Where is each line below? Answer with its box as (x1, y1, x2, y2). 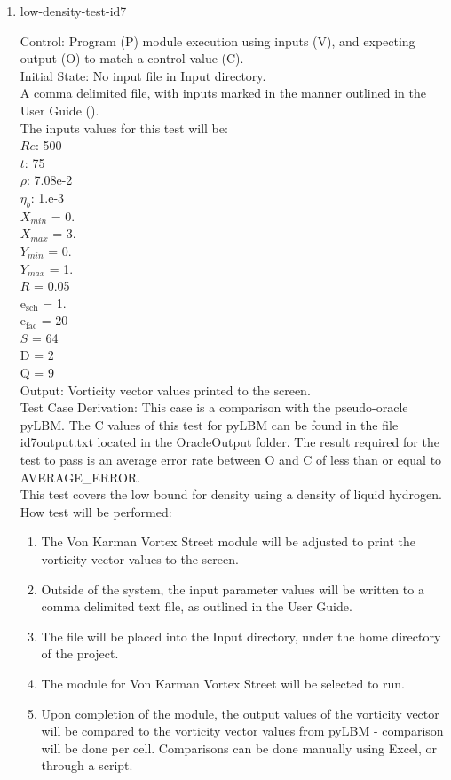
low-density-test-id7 (20, 2, 127, 20)
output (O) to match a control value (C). (20, 49, 244, 68)
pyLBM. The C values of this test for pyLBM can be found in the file (20, 415, 399, 434)
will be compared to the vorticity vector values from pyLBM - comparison (41, 721, 444, 740)
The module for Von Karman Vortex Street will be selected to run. (41, 673, 405, 692)
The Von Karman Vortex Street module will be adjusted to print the (41, 532, 416, 551)
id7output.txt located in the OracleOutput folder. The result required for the (20, 433, 439, 451)
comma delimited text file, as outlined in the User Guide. (41, 597, 352, 616)
